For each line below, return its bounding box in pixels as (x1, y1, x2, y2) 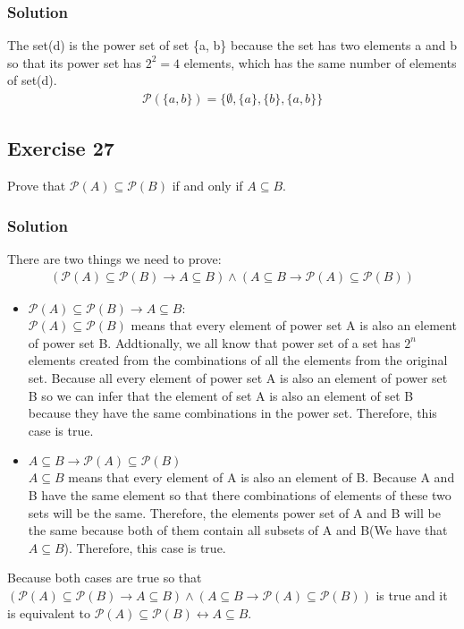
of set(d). (7, 71, 57, 89)
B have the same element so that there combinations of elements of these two (28, 486, 451, 505)
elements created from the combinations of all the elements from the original (28, 351, 448, 370)
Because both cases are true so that (7, 568, 202, 587)
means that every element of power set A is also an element (131, 316, 457, 335)
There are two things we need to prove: (7, 250, 222, 268)
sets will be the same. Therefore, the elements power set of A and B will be (28, 503, 441, 522)
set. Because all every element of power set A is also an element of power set (28, 369, 448, 387)
